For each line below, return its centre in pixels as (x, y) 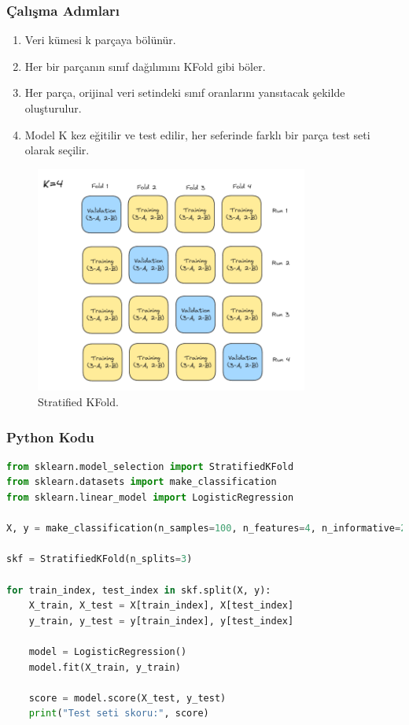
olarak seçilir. (57, 150)
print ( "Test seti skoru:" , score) (119, 714)
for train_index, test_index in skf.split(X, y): (139, 590)
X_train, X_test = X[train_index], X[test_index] (161, 606)
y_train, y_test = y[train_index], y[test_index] (161, 621)
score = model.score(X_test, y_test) (127, 698)
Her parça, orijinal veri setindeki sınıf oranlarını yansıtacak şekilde (185, 92)
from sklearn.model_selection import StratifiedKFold (150, 466)
